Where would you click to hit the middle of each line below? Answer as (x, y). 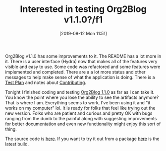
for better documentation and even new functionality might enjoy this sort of (83, 124)
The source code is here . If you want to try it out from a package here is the (82, 139)
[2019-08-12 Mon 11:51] (83, 33)
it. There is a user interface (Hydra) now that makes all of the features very (81, 61)
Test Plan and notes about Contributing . (46, 82)
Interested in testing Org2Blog (83, 9)
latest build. (17, 144)
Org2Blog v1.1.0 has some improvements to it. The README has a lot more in (83, 56)
